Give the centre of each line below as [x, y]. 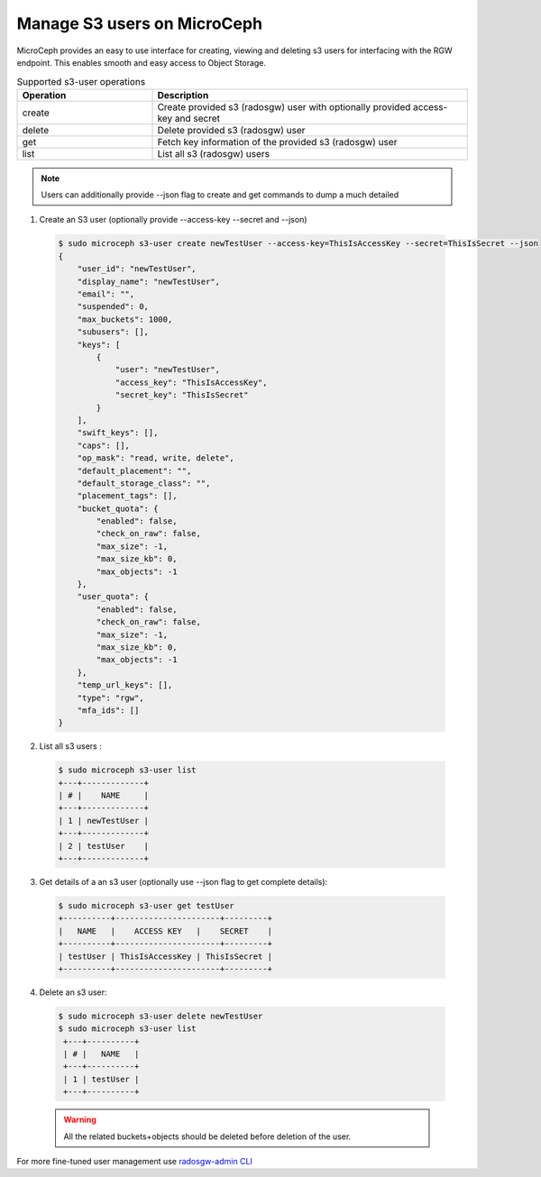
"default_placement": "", [134, 470]
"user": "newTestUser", [168, 370]
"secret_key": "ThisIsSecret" [182, 395]
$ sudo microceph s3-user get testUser [146, 905]
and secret [197, 118]
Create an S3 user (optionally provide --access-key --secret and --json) [173, 220]
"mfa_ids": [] [108, 710]
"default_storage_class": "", [144, 483]
